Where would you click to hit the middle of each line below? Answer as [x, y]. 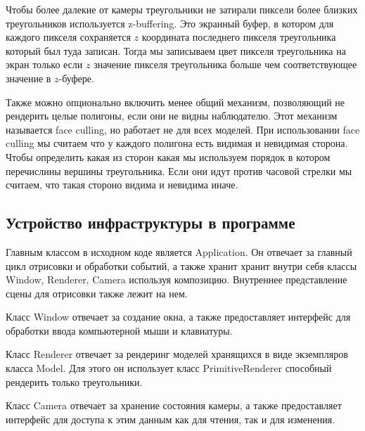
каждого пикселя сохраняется [68, 37]
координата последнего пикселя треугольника [239, 37]
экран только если [44, 64]
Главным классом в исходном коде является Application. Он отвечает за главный [179, 251]
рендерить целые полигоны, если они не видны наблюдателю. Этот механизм [172, 116]
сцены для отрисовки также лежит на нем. [97, 293]
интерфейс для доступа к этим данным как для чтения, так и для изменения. [171, 419]
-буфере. [76, 78]
